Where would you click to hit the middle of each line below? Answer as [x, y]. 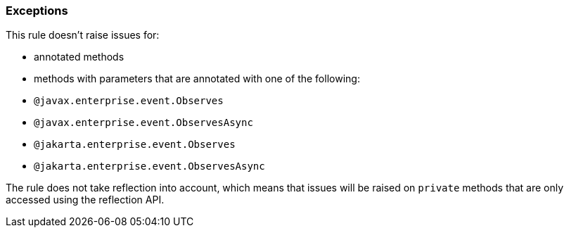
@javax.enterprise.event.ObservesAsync [143, 123]
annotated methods [79, 57]
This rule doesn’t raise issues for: [83, 35]
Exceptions [37, 11]
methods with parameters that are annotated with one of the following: [197, 79]
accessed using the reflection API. [85, 200]
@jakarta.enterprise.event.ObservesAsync [149, 166]
